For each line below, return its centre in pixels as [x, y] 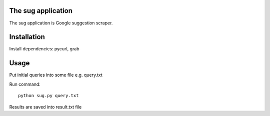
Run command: [25, 84]
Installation [27, 37]
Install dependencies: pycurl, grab [44, 49]
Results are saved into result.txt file [45, 107]
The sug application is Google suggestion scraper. [61, 23]
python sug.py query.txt [48, 96]
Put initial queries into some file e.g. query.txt [56, 75]
